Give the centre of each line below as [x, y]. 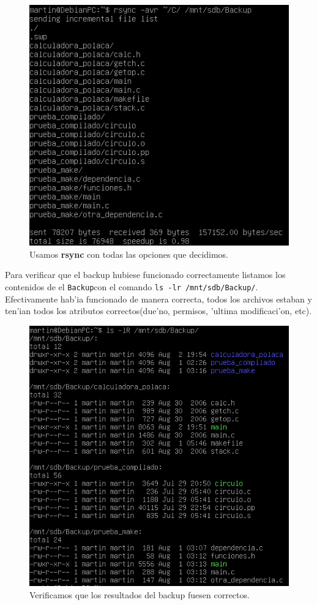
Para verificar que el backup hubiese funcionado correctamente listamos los [145, 275]
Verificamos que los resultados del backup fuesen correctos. [140, 594]
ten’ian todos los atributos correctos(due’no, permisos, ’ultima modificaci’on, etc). [158, 311]
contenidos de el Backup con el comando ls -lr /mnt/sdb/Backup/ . [132, 286]
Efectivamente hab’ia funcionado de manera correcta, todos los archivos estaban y [158, 299]
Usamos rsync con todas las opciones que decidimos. [129, 254]
